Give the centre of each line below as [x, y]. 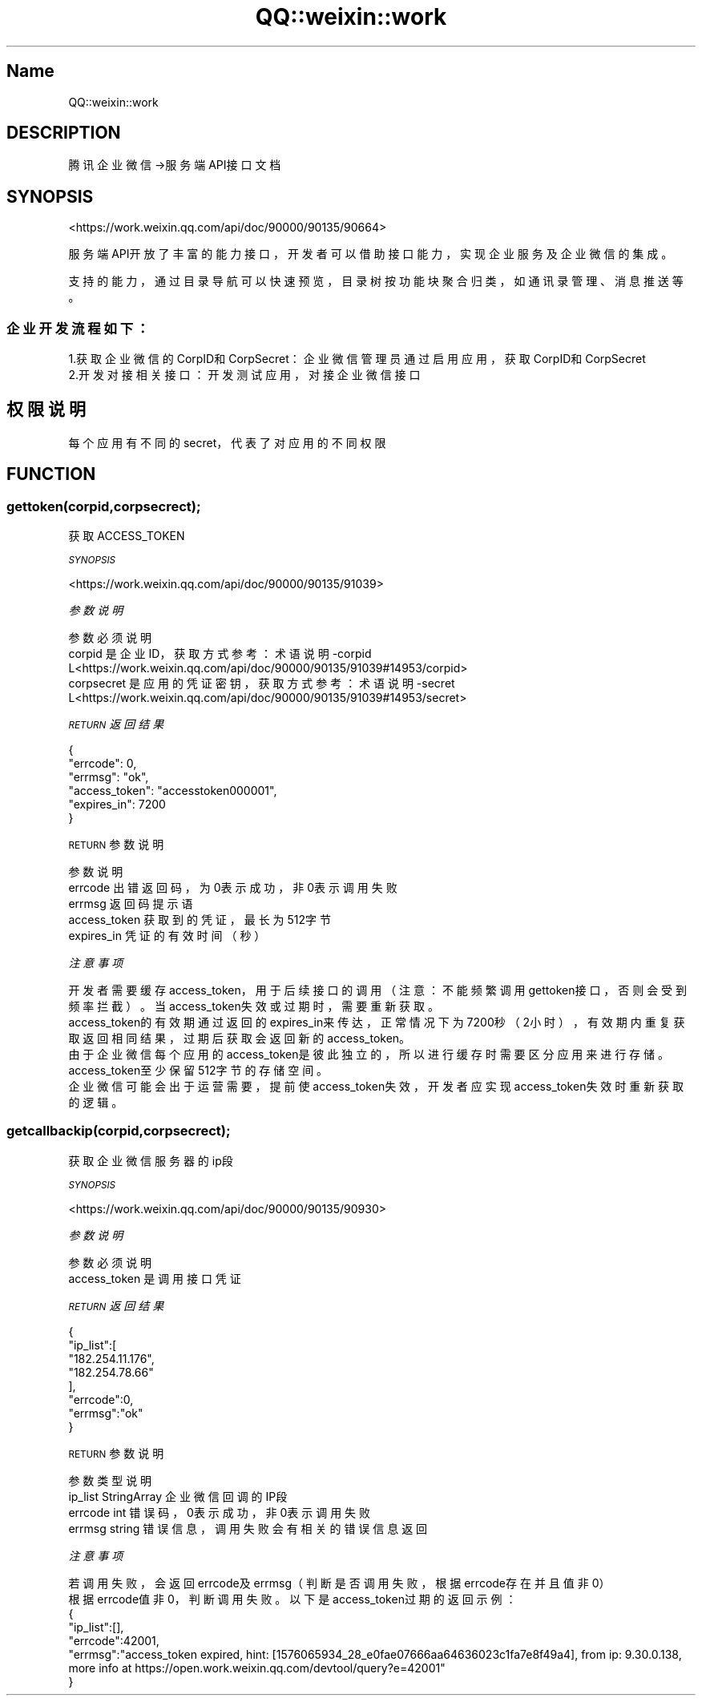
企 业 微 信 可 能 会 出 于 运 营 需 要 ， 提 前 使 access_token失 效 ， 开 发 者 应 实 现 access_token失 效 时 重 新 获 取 [376, 1087]
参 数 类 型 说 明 [110, 1480]
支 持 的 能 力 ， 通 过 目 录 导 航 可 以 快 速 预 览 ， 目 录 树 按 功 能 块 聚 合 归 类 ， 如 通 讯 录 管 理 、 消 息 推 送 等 [376, 281]
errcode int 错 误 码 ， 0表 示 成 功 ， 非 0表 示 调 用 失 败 [220, 1512]
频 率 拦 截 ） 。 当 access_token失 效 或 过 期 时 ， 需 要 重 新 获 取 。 [254, 1006]
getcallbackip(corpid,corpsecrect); [119, 1131]
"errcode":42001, [114, 1640]
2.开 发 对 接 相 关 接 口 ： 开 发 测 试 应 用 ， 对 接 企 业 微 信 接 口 [244, 375]
